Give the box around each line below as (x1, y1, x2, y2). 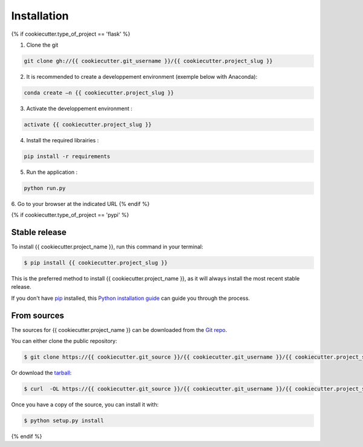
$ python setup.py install (24, 417, 104, 424)
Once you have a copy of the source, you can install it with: (11, 401, 159, 408)
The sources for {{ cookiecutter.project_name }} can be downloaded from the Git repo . (11, 326, 227, 333)
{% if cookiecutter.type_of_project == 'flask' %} (11, 30, 131, 38)
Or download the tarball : (11, 369, 72, 377)
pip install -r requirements (24, 153, 111, 160)
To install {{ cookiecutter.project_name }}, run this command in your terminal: (11, 243, 204, 251)
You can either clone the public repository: (11, 337, 117, 345)
